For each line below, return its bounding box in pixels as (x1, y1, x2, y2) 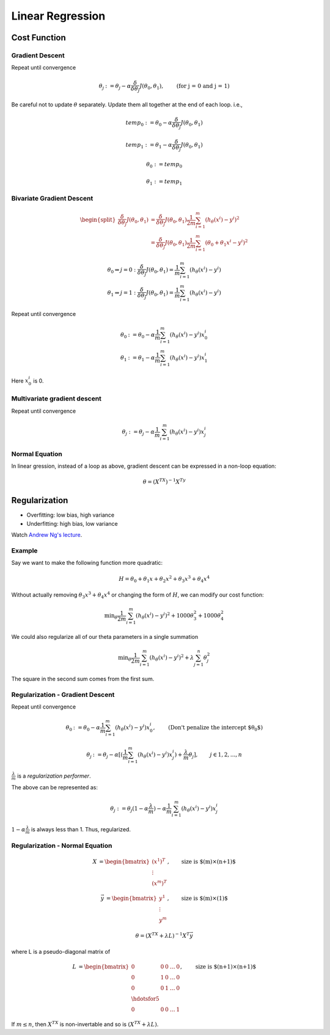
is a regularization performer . (17, 772, 91, 779)
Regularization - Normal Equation (11, 841, 112, 850)
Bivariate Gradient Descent (11, 194, 94, 203)
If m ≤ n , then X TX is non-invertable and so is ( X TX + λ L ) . (11, 1020, 159, 1028)
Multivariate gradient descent (11, 394, 102, 403)
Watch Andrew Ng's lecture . (11, 531, 82, 539)
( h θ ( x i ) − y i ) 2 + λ (149, 653, 194, 663)
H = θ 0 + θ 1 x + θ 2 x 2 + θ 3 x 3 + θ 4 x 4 (119, 574, 210, 584)
